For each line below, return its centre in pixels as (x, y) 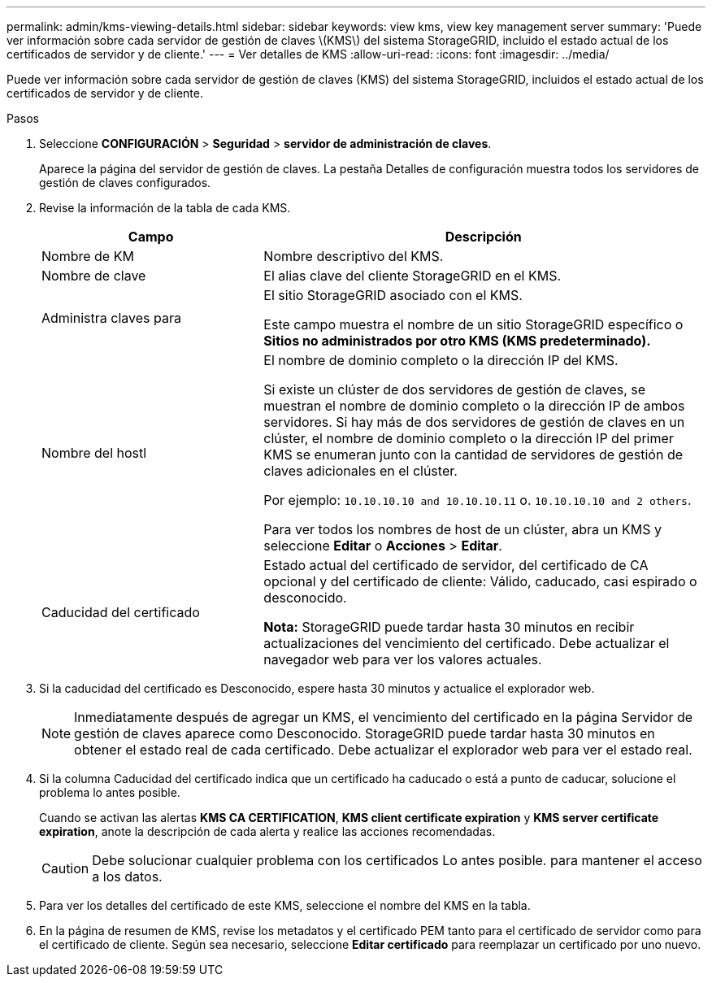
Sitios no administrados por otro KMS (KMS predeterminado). (457, 341)
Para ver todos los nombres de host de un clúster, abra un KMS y (462, 529)
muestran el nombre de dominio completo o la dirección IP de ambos (474, 406)
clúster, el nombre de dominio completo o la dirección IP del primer (469, 438)
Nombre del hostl (94, 453)
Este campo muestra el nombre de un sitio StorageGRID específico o (473, 324)
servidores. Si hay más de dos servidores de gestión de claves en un (474, 422)
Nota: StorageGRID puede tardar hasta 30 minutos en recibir (449, 627)
